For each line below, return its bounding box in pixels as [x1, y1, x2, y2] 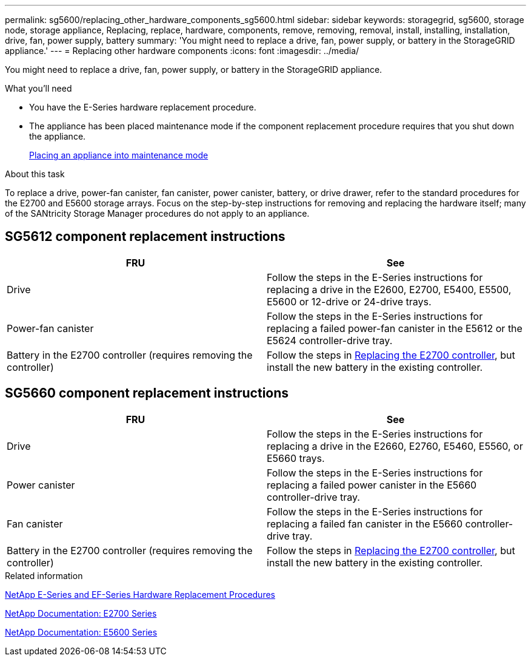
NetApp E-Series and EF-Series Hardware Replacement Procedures [5, 589, 275, 600]
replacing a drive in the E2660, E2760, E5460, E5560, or [267, 439, 523, 452]
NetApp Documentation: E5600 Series [5, 626, 158, 637]
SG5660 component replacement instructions [5, 385, 289, 401]
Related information [5, 570, 83, 581]
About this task [5, 169, 65, 179]
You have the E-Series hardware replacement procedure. [29, 102, 256, 112]
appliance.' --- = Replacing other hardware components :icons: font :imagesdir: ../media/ [5, 46, 359, 56]
